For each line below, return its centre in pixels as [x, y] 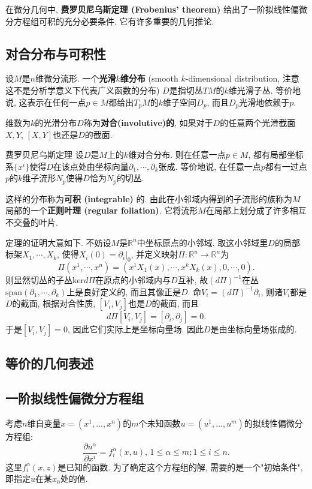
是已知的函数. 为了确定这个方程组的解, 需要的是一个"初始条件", [180, 466]
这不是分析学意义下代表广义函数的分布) [83, 90]
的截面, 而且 [175, 303]
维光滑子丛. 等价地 [265, 90]
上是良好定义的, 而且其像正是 [124, 291]
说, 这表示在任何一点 [46, 102]
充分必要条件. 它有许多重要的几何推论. [139, 21]
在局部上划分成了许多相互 [256, 210]
